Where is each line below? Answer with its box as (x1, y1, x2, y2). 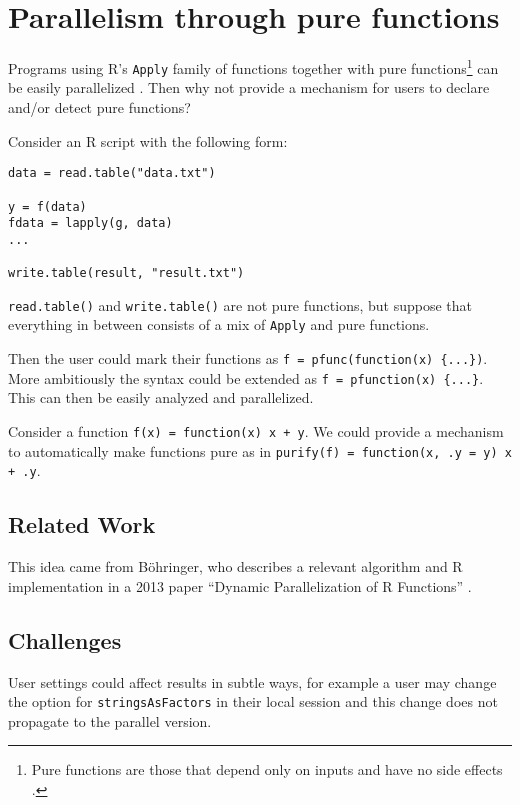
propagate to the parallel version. (8, 710, 212, 731)
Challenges (8, 624, 122, 655)
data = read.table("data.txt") (8, 166, 216, 181)
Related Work (8, 509, 156, 540)
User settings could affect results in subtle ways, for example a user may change (8, 671, 497, 692)
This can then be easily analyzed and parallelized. (8, 387, 314, 408)
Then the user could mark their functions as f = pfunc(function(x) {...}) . (8, 348, 488, 369)
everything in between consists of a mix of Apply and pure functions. (8, 314, 430, 335)
